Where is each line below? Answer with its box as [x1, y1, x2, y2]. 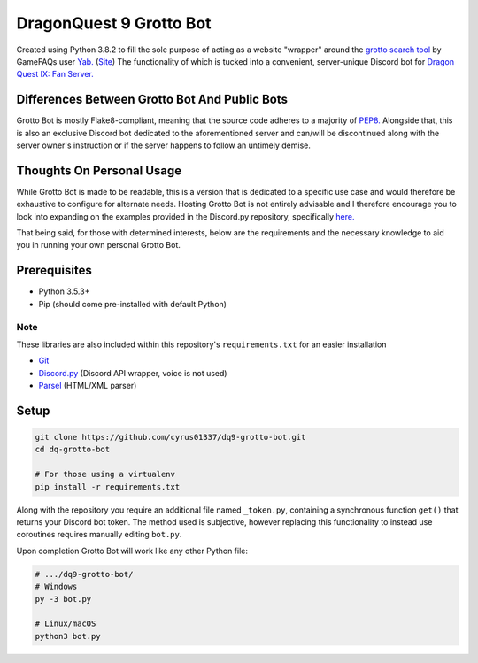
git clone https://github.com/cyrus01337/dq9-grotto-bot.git [35, 432, 306, 443]
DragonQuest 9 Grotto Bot [16, 13, 212, 33]
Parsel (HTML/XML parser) [38, 381, 137, 391]
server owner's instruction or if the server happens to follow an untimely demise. [16, 140, 312, 150]
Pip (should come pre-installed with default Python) [38, 298, 227, 309]
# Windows [35, 582, 78, 592]
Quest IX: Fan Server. [16, 69, 95, 80]
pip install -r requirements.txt [35, 482, 181, 491]
